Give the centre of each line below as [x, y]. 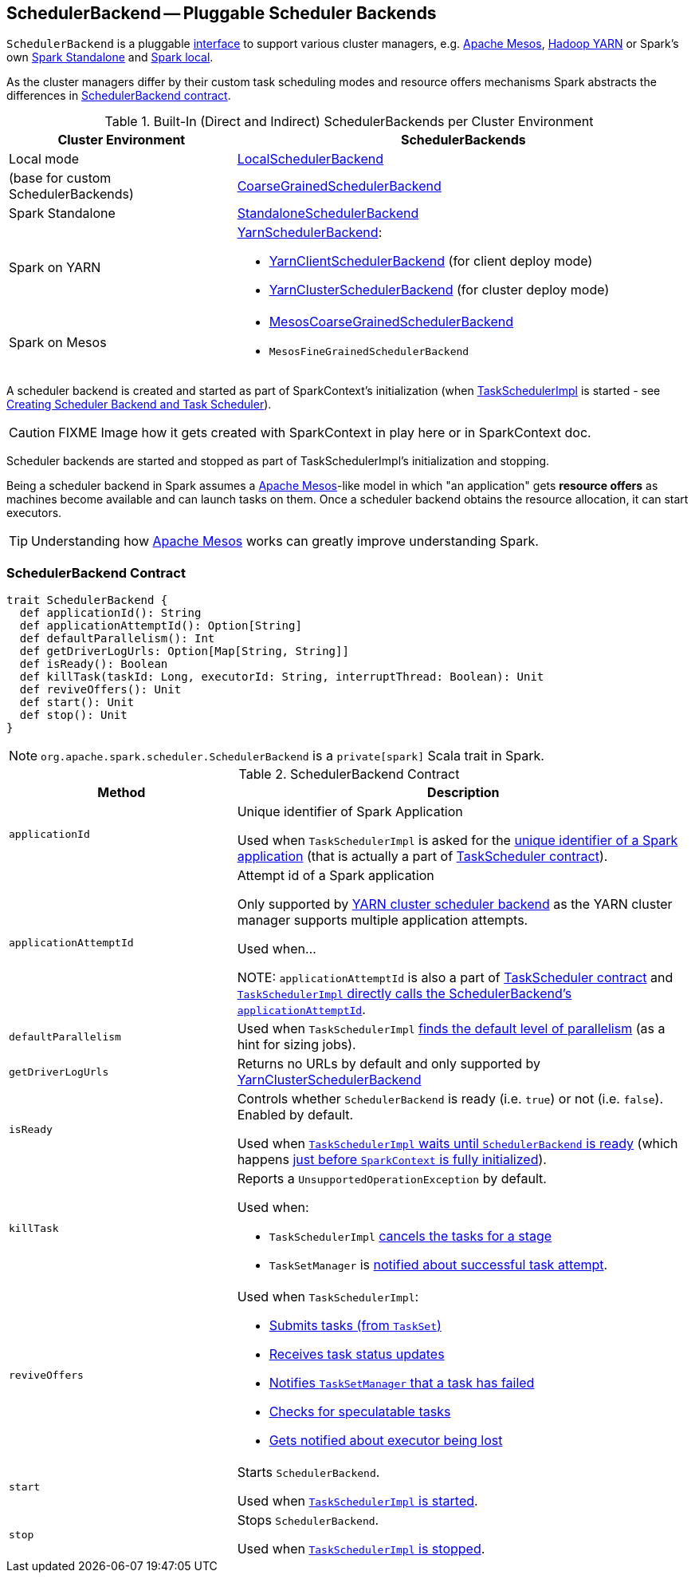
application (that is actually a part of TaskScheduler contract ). [422, 857]
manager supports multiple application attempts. [383, 920]
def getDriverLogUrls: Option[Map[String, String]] [184, 651]
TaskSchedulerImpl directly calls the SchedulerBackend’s [404, 994]
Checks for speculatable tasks [360, 1412]
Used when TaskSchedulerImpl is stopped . [361, 1549]
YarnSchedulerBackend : [310, 233]
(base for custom [60, 178]
